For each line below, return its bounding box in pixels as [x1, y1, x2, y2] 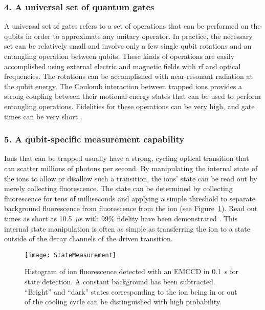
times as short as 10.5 [4, 213, 72, 223]
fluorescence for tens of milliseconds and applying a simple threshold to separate [4, 193, 256, 203]
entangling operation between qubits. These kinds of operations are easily [4, 51, 235, 61]
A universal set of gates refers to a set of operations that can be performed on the [4, 20, 261, 31]
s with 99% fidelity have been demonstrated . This [80, 213, 238, 223]
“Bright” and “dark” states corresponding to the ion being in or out [25, 286, 237, 297]
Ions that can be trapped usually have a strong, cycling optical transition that [4, 153, 249, 163]
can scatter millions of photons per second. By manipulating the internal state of [4, 162, 258, 173]
